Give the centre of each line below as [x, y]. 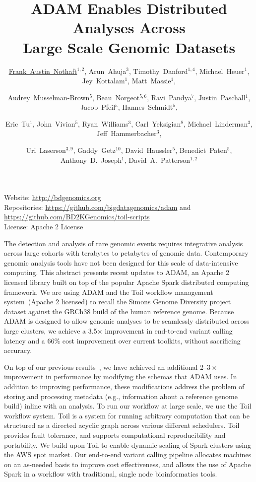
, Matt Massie [149, 81]
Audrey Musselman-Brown [49, 97]
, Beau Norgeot [116, 97]
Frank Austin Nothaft [43, 71]
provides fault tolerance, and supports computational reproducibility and [115, 435]
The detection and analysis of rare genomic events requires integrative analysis [124, 243]
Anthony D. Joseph [91, 160]
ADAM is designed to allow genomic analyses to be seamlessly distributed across [127, 321]
